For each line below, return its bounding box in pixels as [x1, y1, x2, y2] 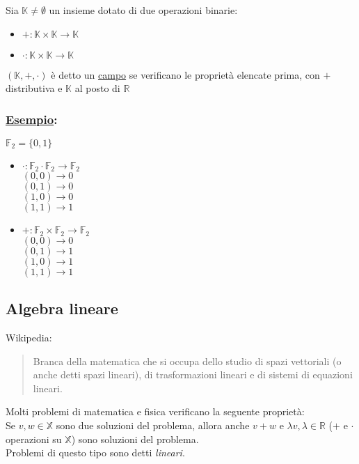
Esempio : [6, 110, 58, 127]
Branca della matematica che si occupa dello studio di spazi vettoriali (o [33, 353, 342, 368]
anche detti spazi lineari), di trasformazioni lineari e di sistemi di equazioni [33, 367, 353, 382]
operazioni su [6, 431, 62, 446]
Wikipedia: [6, 330, 52, 345]
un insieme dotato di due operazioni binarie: [49, 3, 238, 17]
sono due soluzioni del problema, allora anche [56, 418, 250, 433]
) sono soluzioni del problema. [71, 431, 199, 446]
